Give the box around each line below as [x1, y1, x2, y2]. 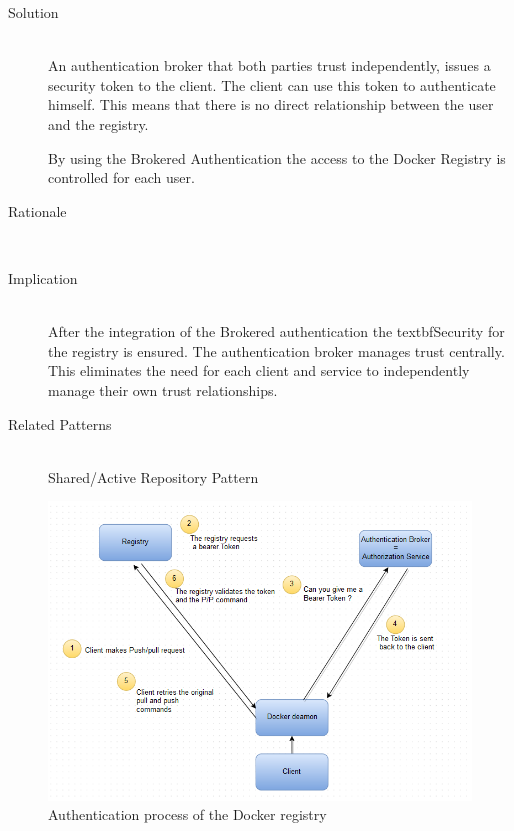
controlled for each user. [48, 167, 195, 188]
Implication [8, 267, 78, 288]
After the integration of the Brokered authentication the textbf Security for [48, 321, 505, 342]
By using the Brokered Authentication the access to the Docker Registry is [48, 147, 506, 168]
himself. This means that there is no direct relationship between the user [48, 94, 494, 115]
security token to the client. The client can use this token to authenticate [48, 74, 496, 95]
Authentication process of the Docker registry [48, 804, 327, 825]
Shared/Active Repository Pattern [48, 466, 259, 487]
